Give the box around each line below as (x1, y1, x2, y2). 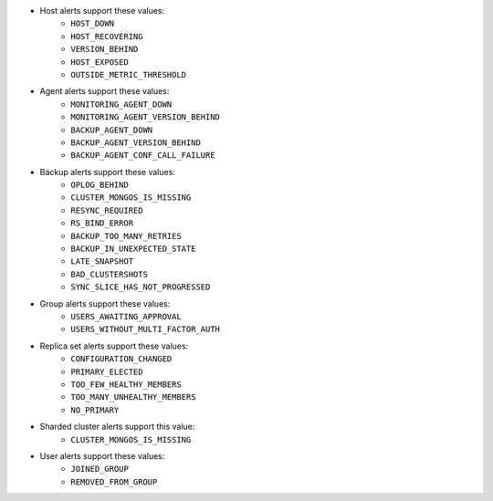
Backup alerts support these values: (39, 166, 175, 177)
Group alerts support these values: (39, 297, 171, 309)
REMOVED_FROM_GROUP (70, 476, 158, 487)
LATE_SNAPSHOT (70, 256, 134, 266)
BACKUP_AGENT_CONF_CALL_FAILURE (70, 151, 215, 161)
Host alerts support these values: (39, 5, 165, 16)
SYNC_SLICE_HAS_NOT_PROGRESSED (70, 282, 211, 292)
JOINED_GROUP (70, 464, 130, 475)
